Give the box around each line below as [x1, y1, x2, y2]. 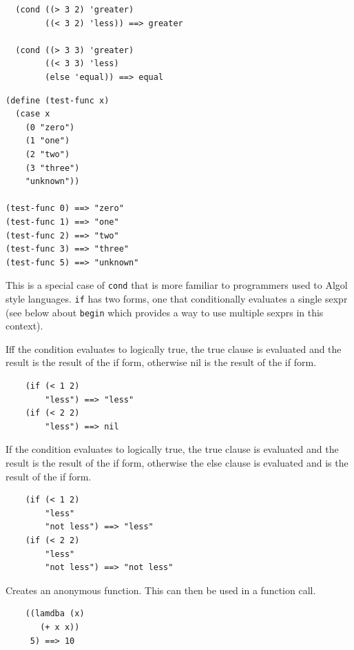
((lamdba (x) [25, 609, 85, 619]
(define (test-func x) [6, 95, 110, 105]
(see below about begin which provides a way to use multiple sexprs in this [6, 305, 324, 319]
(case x [15, 109, 50, 119]
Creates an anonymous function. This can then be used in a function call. [6, 582, 316, 597]
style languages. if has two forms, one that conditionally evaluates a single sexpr [6, 291, 348, 305]
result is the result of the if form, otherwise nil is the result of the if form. [6, 355, 317, 369]
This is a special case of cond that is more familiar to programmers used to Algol [6, 278, 348, 292]
